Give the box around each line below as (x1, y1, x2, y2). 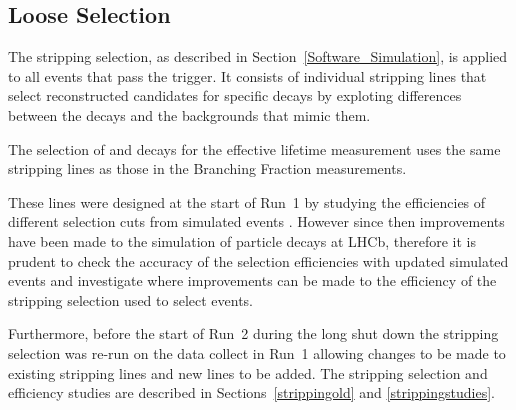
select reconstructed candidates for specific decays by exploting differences (8, 85, 462, 106)
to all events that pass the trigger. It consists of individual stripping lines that (8, 65, 487, 86)
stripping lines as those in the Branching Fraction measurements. (8, 158, 407, 179)
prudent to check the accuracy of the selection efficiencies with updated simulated (8, 250, 509, 271)
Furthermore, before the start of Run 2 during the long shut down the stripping (8, 323, 499, 344)
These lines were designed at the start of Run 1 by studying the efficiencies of (8, 191, 486, 212)
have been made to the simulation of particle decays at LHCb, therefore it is (8, 230, 476, 251)
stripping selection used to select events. (8, 289, 253, 310)
